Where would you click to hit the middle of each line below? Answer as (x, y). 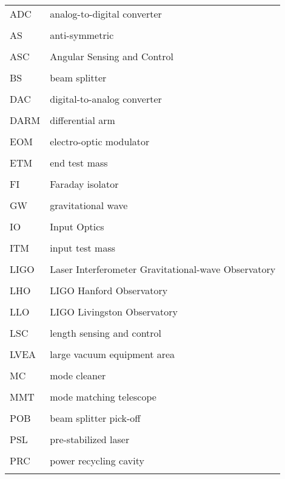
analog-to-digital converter (106, 14)
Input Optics (77, 226)
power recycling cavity (97, 460)
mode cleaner (78, 375)
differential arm (82, 120)
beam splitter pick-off (95, 418)
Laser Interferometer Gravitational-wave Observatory (163, 269)
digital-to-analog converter (106, 99)
